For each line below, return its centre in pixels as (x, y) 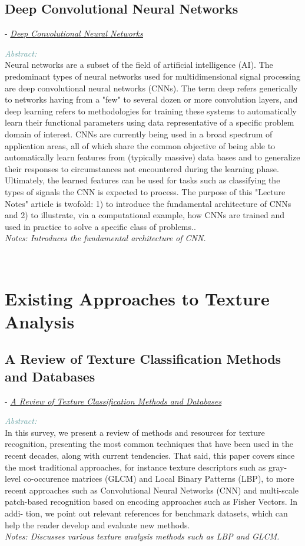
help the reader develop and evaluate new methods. (97, 524)
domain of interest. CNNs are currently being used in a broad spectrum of (139, 134)
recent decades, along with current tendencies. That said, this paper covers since (150, 455)
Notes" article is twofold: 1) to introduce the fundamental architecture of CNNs (148, 203)
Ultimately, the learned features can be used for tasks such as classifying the (142, 180)
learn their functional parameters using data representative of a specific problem (150, 122)
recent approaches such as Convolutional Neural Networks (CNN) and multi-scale (152, 490)
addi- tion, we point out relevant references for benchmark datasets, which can (146, 513)
